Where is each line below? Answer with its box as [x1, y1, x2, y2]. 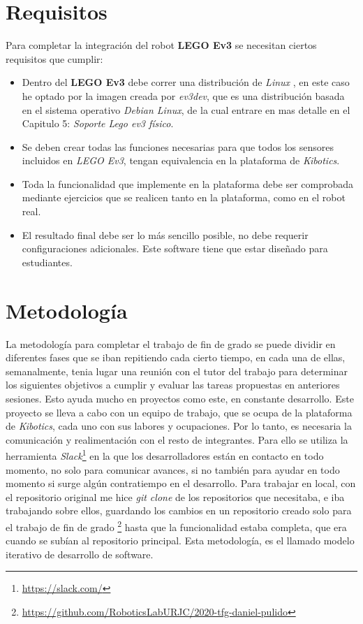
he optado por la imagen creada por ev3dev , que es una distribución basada [22, 88, 345, 103]
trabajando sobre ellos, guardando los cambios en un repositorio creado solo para [6, 503, 352, 518]
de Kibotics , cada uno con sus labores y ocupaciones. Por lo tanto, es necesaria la [6, 419, 352, 433]
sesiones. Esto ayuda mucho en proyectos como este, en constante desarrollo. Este [6, 391, 354, 405]
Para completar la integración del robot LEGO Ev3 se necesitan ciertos [6, 38, 317, 52]
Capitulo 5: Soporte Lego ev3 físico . [22, 116, 174, 131]
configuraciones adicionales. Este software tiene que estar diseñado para [22, 241, 328, 256]
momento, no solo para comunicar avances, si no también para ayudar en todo [6, 462, 340, 477]
